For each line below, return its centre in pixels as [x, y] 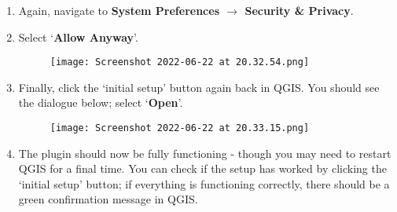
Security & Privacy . [299, 10]
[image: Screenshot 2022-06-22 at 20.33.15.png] [180, 128]
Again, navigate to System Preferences [119, 10]
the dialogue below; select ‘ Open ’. [101, 102]
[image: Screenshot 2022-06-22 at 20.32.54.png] [180, 62]
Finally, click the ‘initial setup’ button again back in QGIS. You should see [199, 87]
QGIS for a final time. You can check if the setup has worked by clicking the [202, 168]
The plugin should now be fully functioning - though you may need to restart [205, 153]
